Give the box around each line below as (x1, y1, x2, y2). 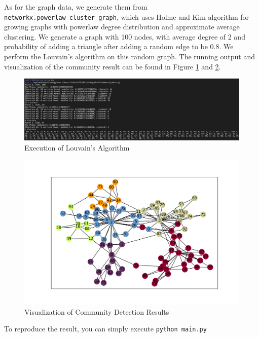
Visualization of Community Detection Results (24, 306, 169, 317)
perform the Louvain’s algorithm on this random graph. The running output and (4, 51, 255, 62)
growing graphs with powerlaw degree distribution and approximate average (4, 21, 240, 32)
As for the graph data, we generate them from (4, 2, 147, 12)
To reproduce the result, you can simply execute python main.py (4, 323, 207, 334)
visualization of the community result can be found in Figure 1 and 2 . (4, 61, 221, 71)
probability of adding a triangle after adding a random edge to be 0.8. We (4, 41, 234, 52)
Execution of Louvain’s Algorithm (24, 142, 130, 153)
